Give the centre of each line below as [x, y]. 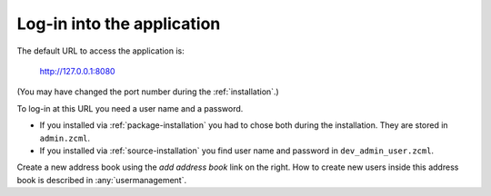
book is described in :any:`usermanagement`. [101, 180]
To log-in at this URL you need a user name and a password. [130, 108]
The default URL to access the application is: [101, 51]
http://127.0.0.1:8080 [77, 71]
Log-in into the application [119, 24]
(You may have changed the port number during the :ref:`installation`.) [148, 92]
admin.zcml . [65, 138]
